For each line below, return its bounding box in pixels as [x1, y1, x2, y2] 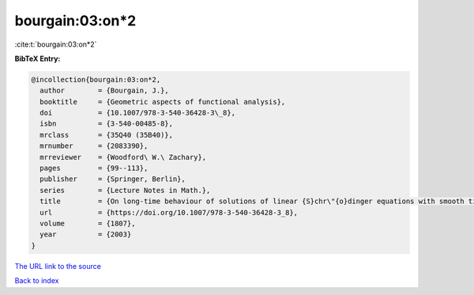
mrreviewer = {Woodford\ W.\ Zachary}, [39, 153, 207, 161]
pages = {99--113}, [39, 164, 149, 173]
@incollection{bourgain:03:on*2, [31, 75, 161, 84]
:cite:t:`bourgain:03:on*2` [14, 40, 97, 49]
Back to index [14, 276, 59, 286]
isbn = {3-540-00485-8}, [39, 119, 174, 128]
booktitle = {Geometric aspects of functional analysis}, [39, 97, 286, 106]
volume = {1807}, [39, 219, 136, 228]
